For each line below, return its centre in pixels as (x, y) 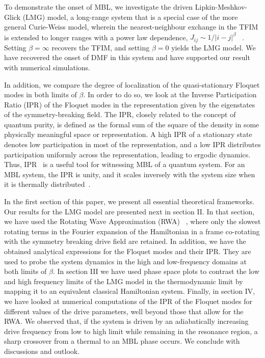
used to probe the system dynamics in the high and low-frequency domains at (126, 261)
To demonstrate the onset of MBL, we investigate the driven (99, 7)
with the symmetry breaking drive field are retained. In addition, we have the (125, 241)
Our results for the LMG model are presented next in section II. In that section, (129, 211)
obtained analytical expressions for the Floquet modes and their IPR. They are (128, 251)
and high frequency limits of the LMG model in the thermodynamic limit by (124, 281)
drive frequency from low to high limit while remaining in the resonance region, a (131, 331)
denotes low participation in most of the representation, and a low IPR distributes (132, 144)
